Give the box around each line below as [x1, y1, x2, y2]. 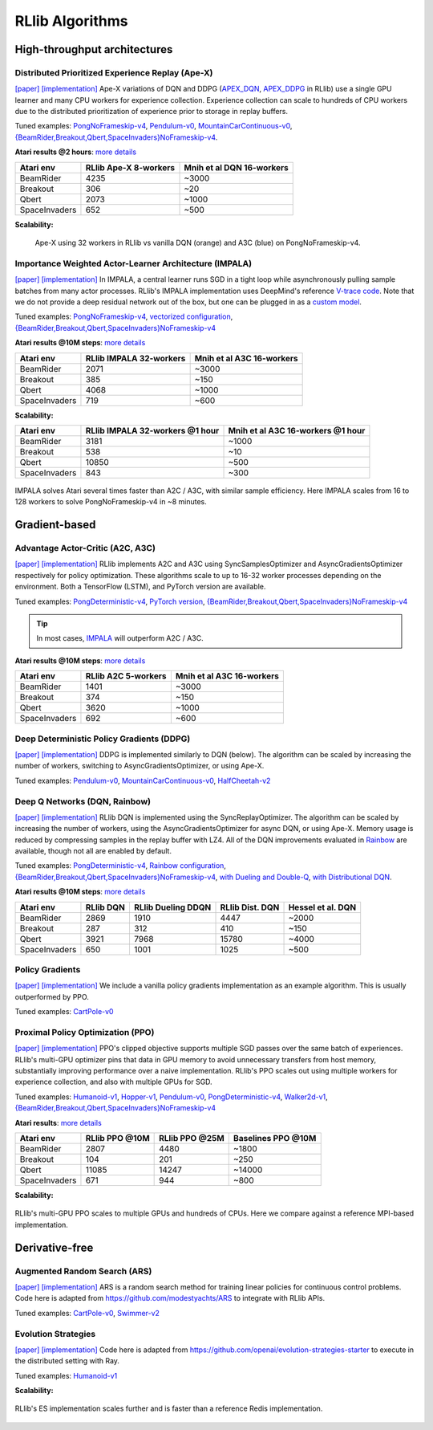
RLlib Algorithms [14, 12, 128, 30]
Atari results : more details [14, 1118, 102, 1127]
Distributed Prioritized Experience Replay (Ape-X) [14, 67, 213, 78]
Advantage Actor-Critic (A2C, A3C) [14, 543, 156, 554]
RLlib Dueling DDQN [133, 902, 212, 913]
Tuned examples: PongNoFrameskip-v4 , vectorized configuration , [14, 312, 233, 321]
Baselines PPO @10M [233, 1133, 317, 1144]
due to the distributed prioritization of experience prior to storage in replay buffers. [14, 107, 289, 116]
